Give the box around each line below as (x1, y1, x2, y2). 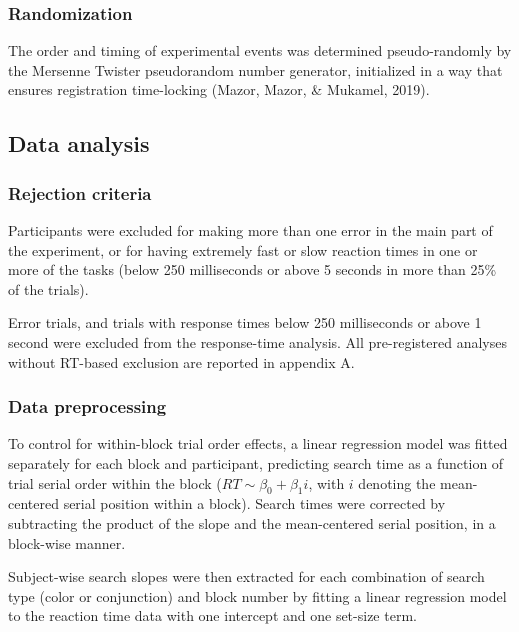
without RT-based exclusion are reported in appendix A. (8, 351, 355, 372)
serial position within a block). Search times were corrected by (63, 493, 446, 514)
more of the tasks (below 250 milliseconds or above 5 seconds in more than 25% (8, 259, 497, 280)
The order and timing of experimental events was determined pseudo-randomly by (8, 40, 512, 61)
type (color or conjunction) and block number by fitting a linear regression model (8, 585, 507, 606)
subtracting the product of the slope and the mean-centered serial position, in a (8, 512, 496, 533)
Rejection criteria (8, 180, 152, 205)
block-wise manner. (8, 532, 126, 553)
